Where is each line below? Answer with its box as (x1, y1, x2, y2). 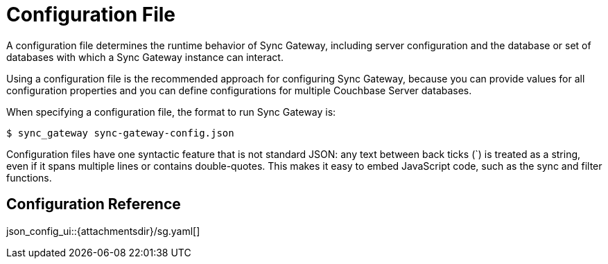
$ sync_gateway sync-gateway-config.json (6, 127, 234, 139)
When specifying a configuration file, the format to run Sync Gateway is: (6, 105, 336, 118)
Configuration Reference (6, 195, 181, 213)
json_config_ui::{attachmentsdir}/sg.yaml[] (6, 225, 200, 237)
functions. (6, 171, 52, 184)
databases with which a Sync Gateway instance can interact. (6, 51, 284, 63)
